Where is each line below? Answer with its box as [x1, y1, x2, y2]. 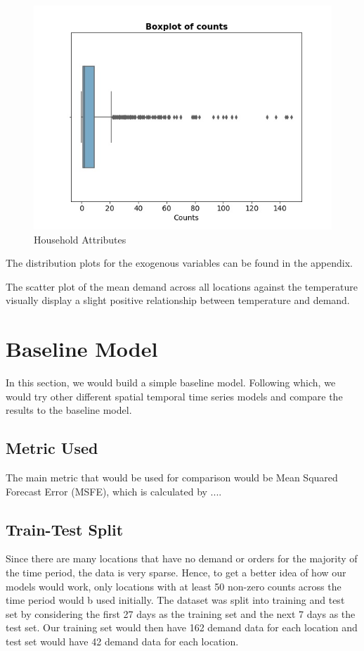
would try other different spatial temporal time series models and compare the [6, 388, 343, 403]
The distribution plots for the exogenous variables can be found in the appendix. [6, 255, 353, 270]
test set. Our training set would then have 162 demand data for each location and [6, 620, 358, 635]
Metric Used [6, 437, 98, 459]
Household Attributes [34, 232, 126, 246]
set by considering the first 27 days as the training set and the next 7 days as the [6, 606, 356, 621]
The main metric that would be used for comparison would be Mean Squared [6, 470, 338, 485]
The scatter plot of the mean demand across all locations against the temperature [6, 279, 358, 293]
